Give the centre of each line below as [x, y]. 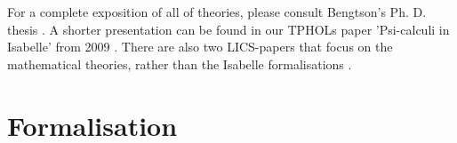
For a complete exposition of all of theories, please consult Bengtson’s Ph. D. [217, 12]
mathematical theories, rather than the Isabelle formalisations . [180, 64]
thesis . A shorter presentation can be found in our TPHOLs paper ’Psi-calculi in [228, 29]
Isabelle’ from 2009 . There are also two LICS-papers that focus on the [200, 47]
